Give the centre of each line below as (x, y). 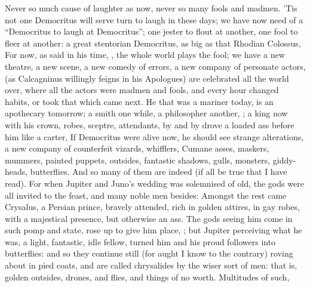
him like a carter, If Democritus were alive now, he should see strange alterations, (154, 136)
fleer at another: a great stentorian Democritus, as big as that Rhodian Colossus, (153, 43)
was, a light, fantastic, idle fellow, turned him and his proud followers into (140, 241)
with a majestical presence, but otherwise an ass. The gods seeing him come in (149, 218)
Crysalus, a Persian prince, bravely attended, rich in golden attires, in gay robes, (152, 207)
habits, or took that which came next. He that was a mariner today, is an (139, 101)
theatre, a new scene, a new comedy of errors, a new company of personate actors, (155, 66)
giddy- (284, 160)
